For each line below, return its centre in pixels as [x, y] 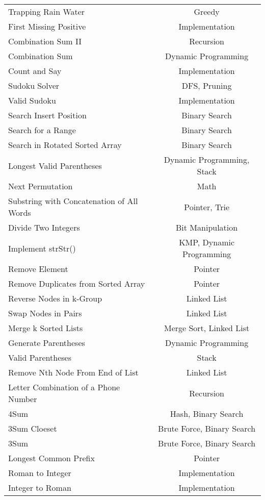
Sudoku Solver [34, 85]
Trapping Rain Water [47, 11]
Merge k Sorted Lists [46, 328]
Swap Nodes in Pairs [45, 313]
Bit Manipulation [207, 227]
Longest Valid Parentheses [55, 165]
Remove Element [38, 269]
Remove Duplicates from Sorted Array [77, 283]
